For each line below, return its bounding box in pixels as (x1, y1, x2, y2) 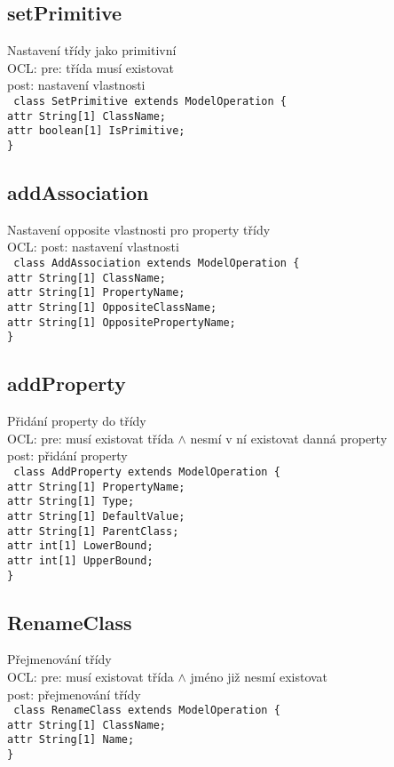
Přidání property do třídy (7, 411, 146, 430)
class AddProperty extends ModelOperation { (13, 465, 280, 478)
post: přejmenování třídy (7, 684, 141, 703)
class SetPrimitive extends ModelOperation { (13, 94, 287, 108)
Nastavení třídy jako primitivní (7, 41, 177, 60)
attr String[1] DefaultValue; (7, 509, 185, 523)
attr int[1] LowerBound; (7, 539, 154, 553)
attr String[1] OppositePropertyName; (7, 316, 236, 329)
